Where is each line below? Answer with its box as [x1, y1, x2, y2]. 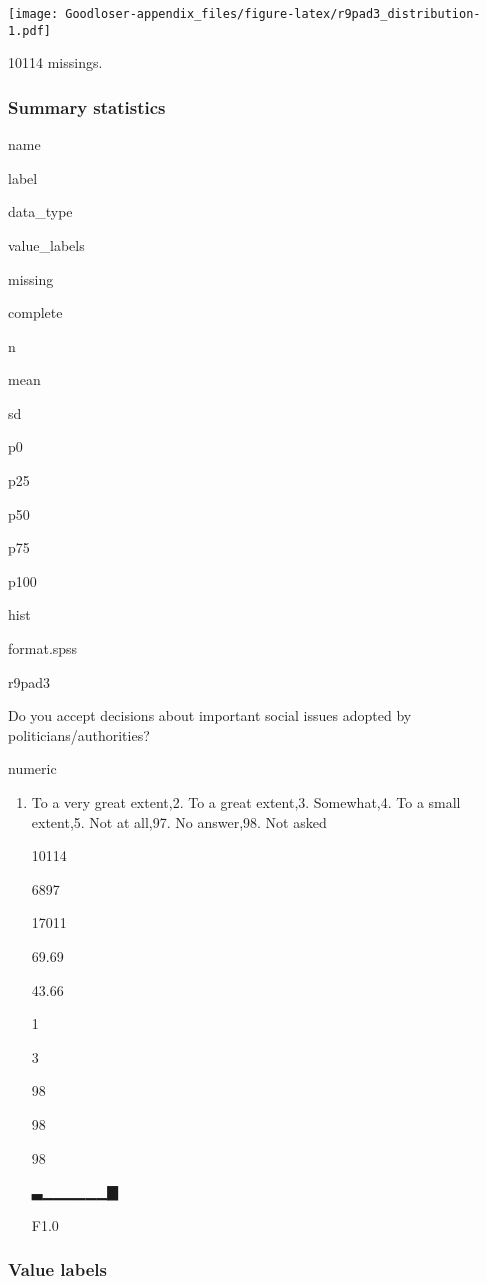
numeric [8, 758, 57, 779]
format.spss [8, 638, 78, 659]
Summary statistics [8, 94, 166, 119]
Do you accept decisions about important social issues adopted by [8, 705, 412, 726]
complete [8, 302, 63, 323]
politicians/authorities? [8, 724, 150, 745]
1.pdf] [8, 23, 51, 38]
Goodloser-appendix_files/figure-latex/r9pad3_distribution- [65, 7, 481, 21]
